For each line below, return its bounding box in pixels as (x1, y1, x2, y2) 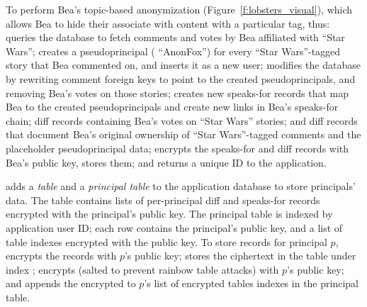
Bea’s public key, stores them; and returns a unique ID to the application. (6, 155, 327, 169)
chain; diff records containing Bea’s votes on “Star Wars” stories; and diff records (6, 113, 358, 128)
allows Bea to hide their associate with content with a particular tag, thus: (6, 16, 330, 30)
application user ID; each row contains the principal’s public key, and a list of (6, 220, 343, 235)
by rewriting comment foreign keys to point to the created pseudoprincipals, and (6, 71, 356, 86)
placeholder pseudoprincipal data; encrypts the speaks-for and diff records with (6, 140, 349, 155)
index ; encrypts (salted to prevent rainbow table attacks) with (6, 262, 279, 277)
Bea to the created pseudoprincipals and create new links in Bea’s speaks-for (6, 99, 339, 114)
